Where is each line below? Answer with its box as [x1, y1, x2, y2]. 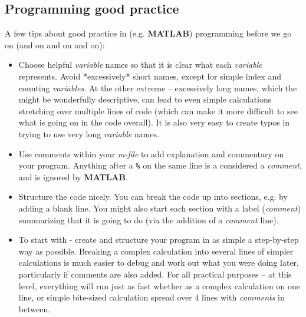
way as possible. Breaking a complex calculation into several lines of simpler [18, 245, 294, 257]
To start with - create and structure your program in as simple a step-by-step [18, 233, 299, 246]
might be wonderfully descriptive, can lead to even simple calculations [18, 93, 272, 105]
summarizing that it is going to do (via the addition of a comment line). [18, 213, 279, 226]
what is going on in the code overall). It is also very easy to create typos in [18, 116, 290, 128]
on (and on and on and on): [5, 38, 105, 51]
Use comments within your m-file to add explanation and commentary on [18, 147, 284, 160]
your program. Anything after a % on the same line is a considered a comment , [18, 159, 302, 171]
